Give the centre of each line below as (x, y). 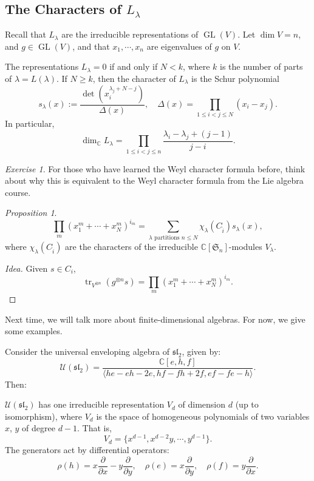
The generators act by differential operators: (87, 450)
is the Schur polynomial (235, 78)
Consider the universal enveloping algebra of (87, 351)
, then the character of (134, 78)
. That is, (94, 428)
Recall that (26, 34)
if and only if (134, 66)
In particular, (30, 123)
